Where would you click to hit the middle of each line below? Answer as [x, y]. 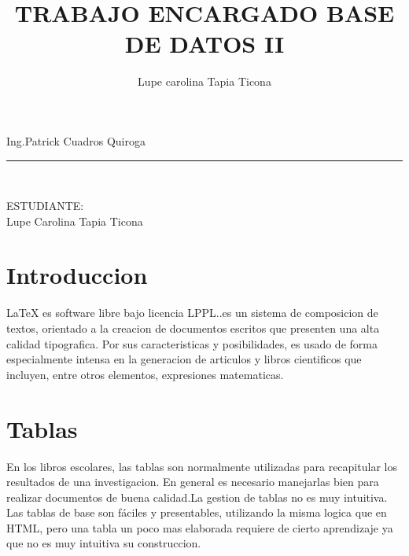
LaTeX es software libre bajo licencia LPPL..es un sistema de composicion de [192, 313]
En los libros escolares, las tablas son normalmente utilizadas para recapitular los [202, 466]
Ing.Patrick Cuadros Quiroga [76, 140]
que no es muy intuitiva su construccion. [104, 543]
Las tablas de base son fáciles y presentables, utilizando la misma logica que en [197, 512]
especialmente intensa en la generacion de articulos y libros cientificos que [184, 359]
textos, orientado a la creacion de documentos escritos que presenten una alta [193, 328]
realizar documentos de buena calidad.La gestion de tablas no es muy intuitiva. [197, 497]
